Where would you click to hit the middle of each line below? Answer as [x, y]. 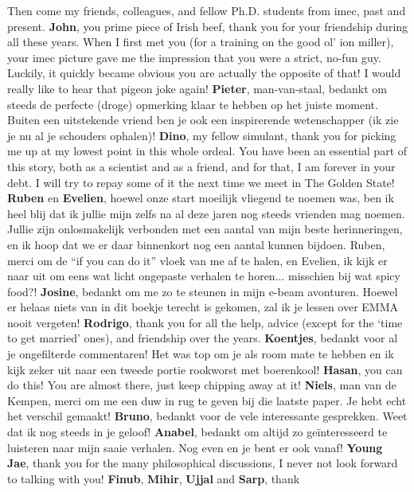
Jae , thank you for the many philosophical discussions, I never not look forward [203, 463]
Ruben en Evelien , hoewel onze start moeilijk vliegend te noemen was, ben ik [201, 198]
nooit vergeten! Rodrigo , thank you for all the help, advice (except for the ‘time [205, 322]
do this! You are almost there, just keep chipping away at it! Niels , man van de [202, 385]
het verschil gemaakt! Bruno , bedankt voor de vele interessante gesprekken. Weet [207, 416]
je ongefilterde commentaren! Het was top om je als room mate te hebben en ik [201, 354]
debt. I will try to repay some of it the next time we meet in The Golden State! [201, 182]
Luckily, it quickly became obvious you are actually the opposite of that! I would [204, 73]
